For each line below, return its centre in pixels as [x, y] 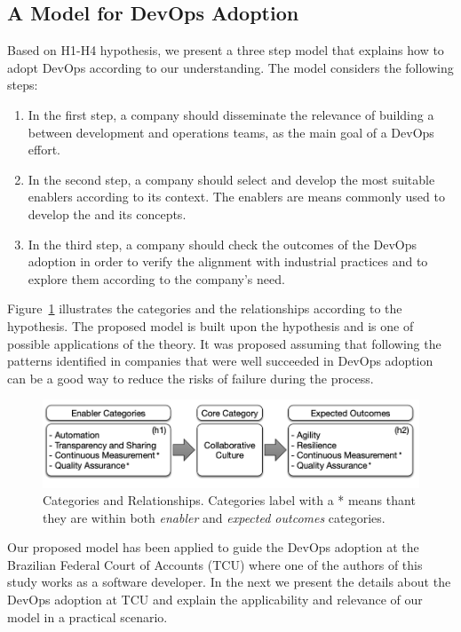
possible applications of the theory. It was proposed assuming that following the [224, 343]
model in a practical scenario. [87, 616]
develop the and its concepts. [107, 213]
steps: [23, 85]
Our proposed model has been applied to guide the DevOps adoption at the [213, 547]
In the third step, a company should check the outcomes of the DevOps [223, 244]
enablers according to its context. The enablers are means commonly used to [236, 197]
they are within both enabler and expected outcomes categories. [214, 517]
